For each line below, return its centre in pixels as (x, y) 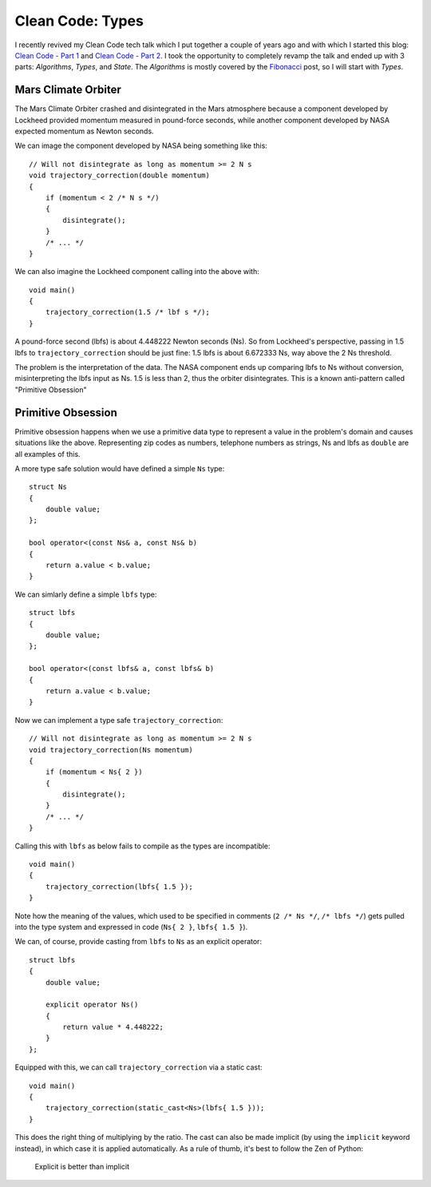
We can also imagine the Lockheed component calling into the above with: (137, 272)
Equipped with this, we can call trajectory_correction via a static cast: (138, 1067)
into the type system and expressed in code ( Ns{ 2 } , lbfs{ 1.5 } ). (131, 927)
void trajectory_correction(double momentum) (120, 175)
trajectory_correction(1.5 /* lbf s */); (128, 312)
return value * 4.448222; (113, 1027)
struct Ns (48, 487)
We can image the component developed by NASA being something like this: (141, 146)
